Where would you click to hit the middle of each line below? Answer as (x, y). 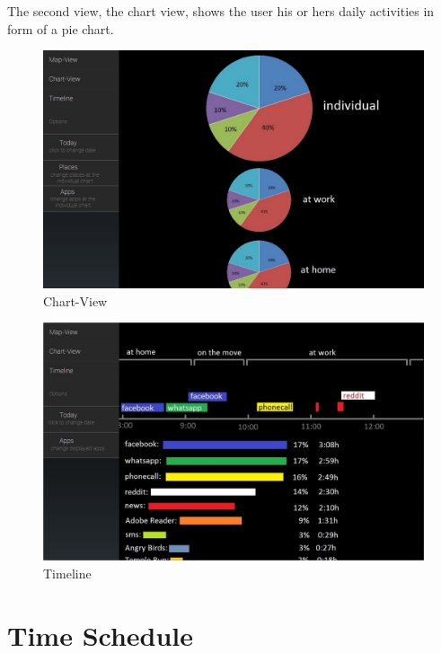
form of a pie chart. (61, 28)
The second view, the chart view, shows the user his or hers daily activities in (221, 11)
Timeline (67, 573)
